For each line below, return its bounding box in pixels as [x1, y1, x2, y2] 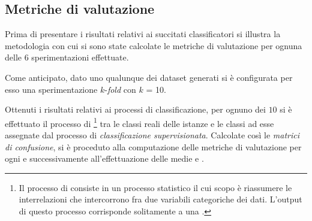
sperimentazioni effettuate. [31, 51, 129, 63]
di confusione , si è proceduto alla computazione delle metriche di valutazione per [5, 140, 302, 153]
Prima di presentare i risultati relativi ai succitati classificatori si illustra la [5, 28, 281, 40]
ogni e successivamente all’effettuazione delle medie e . [5, 152, 204, 165]
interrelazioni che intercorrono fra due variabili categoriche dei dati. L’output [19, 193, 302, 205]
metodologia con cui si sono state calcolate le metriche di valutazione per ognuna [5, 39, 302, 52]
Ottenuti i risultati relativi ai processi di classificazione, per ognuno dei [5, 103, 266, 116]
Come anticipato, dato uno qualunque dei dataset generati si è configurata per [5, 71, 293, 83]
